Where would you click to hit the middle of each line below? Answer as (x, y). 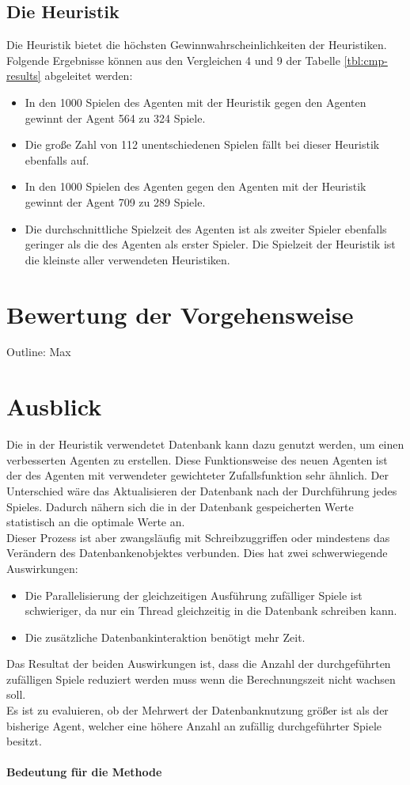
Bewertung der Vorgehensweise (180, 314)
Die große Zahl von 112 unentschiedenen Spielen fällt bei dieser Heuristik (202, 144)
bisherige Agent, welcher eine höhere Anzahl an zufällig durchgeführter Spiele (194, 725)
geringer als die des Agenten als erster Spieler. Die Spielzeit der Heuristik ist (210, 244)
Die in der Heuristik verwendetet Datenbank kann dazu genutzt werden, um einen (205, 444)
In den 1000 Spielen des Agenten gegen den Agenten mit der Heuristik (196, 186)
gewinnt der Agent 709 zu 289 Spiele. (115, 201)
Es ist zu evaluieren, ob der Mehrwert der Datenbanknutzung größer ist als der (197, 710)
